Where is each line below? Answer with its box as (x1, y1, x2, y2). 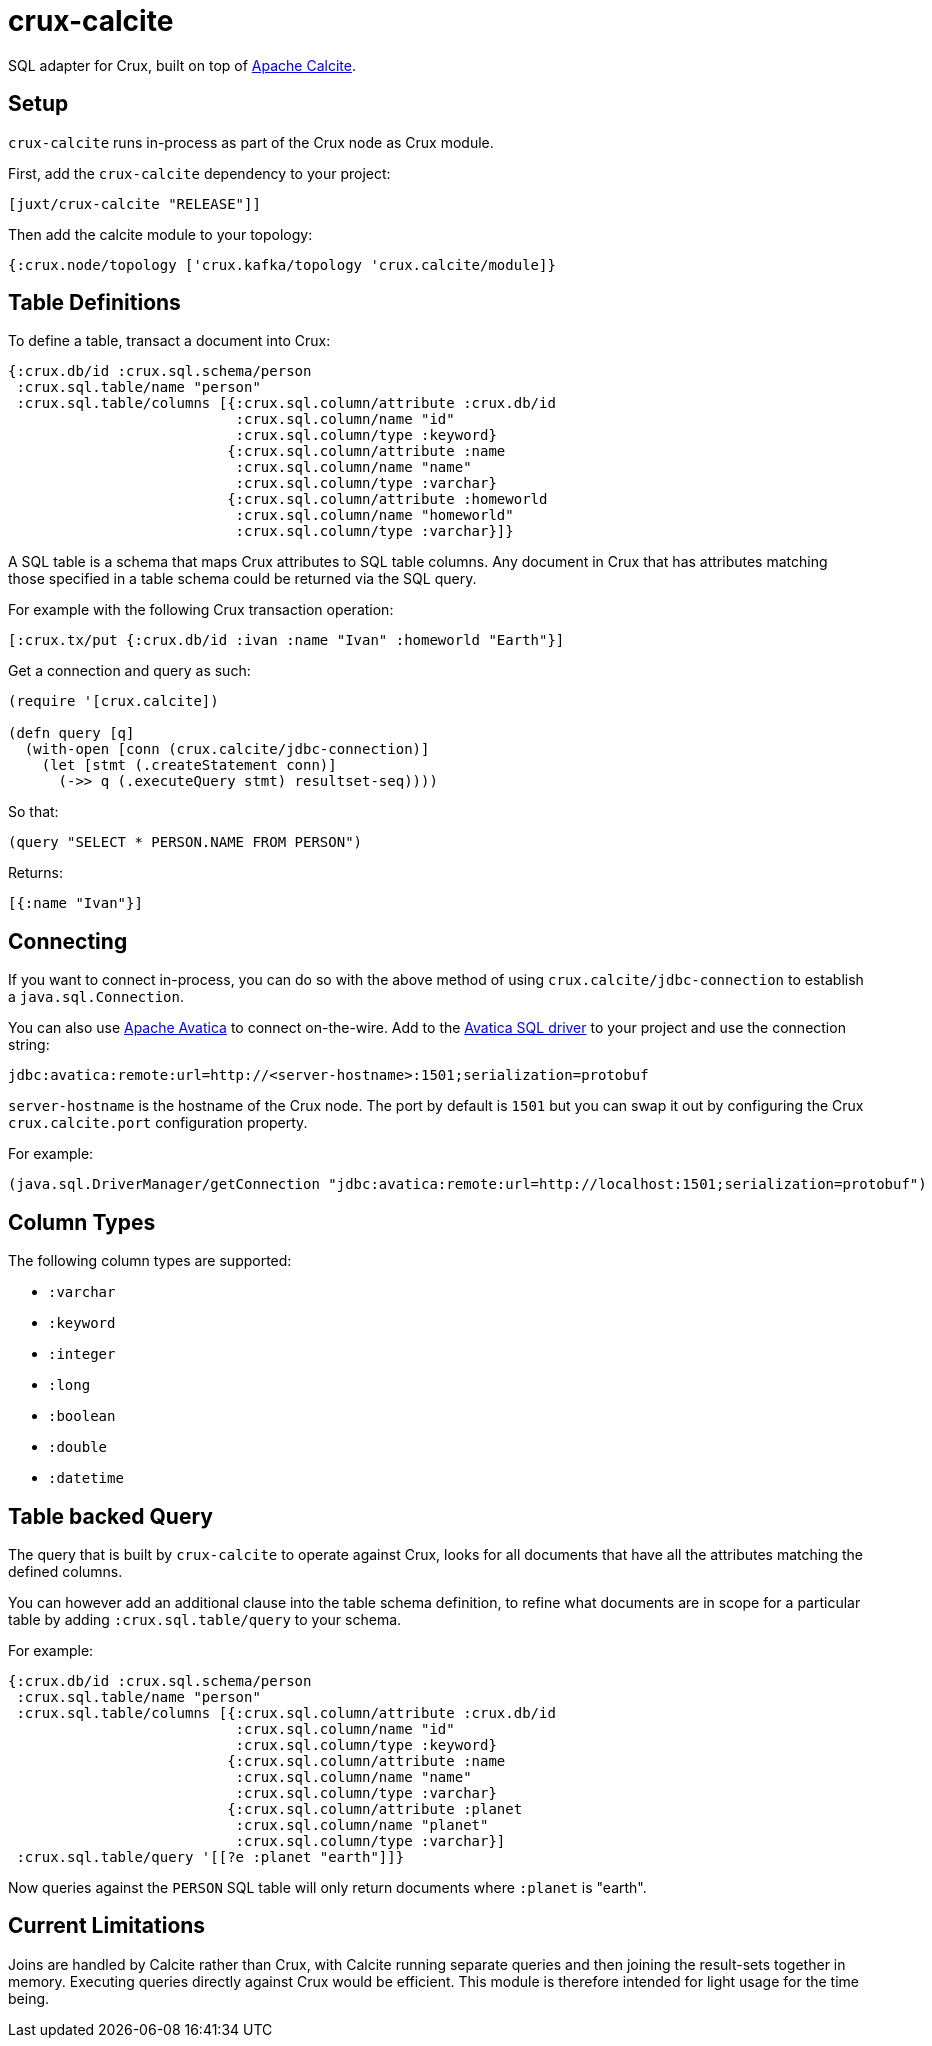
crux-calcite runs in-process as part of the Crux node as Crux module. (8, 133, 494, 151)
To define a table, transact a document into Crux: (8, 332, 331, 350)
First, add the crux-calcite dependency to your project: (8, 164, 391, 182)
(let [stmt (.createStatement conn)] (41, 757, 337, 774)
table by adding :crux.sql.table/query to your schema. (8, 1610, 402, 1628)
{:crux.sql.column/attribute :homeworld (227, 491, 548, 508)
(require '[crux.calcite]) (8, 693, 219, 710)
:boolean (48, 1408, 116, 1425)
